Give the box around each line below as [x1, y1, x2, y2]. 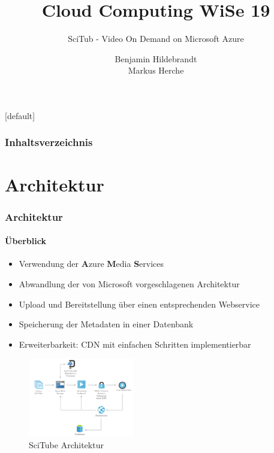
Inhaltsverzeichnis [5, 135, 93, 150]
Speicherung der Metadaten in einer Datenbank [19, 318, 194, 330]
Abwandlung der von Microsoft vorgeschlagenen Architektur [19, 277, 240, 290]
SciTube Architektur [29, 438, 104, 451]
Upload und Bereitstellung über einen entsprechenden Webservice [19, 297, 260, 310]
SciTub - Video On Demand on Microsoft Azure [68, 32, 244, 45]
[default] [5, 109, 35, 121]
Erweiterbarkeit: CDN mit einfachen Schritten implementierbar [19, 338, 251, 350]
